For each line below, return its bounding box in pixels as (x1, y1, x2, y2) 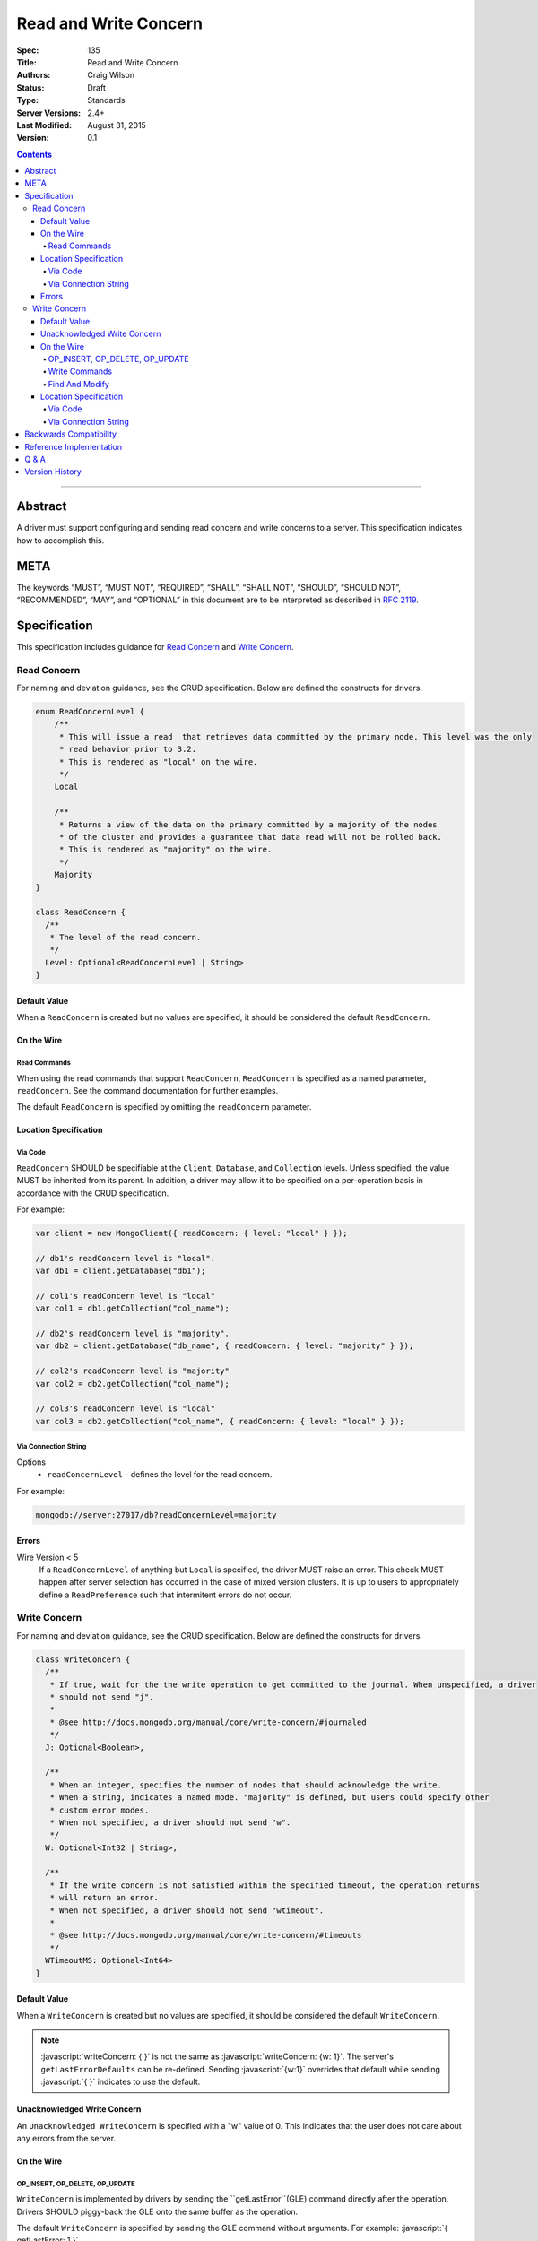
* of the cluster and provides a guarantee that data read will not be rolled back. (58, 832, 443, 842)
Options (16, 1457, 47, 1467)
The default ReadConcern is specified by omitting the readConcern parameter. (16, 1102, 312, 1112)
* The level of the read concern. (49, 932, 202, 943)
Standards (87, 95, 126, 106)
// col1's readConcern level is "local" (35, 1291, 215, 1301)
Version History (24, 466, 82, 477)
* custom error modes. (49, 1804, 150, 1815)
